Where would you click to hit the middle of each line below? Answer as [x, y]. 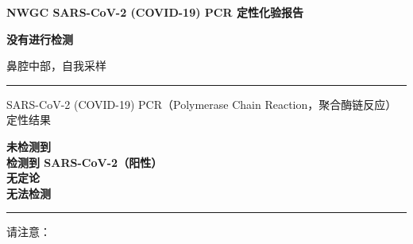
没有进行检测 [40, 39]
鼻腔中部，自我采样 [56, 66]
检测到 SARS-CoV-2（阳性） [85, 162]
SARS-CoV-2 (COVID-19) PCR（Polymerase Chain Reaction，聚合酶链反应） [202, 104]
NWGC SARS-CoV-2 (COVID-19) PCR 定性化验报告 [155, 12]
